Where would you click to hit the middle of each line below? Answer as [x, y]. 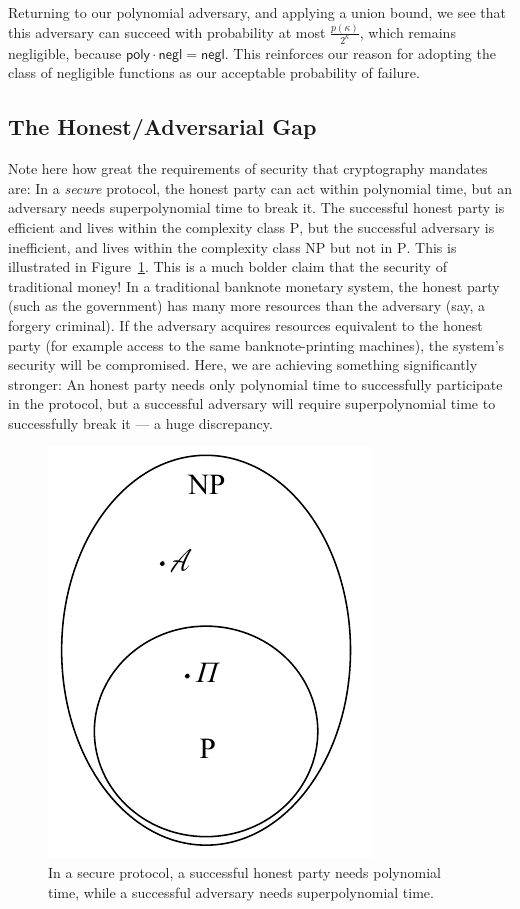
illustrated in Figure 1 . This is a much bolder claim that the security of [227, 266]
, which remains [407, 31]
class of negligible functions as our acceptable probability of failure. [214, 72]
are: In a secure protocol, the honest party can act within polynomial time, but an [260, 187]
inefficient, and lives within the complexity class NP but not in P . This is [232, 246]
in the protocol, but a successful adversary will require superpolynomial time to [252, 403]
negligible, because [65, 52]
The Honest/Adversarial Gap [162, 126]
